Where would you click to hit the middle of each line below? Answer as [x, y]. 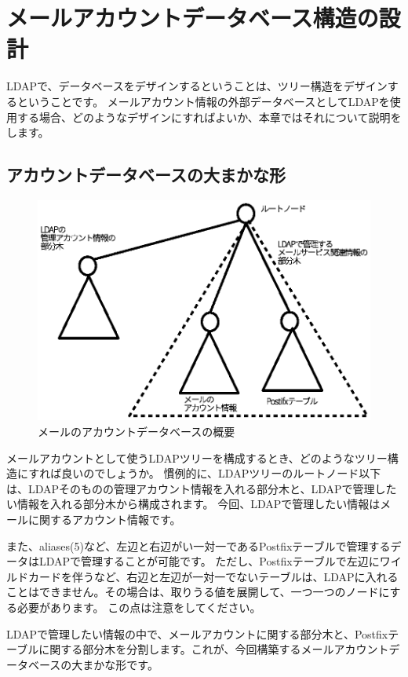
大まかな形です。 [115, 664]
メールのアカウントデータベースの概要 [137, 432]
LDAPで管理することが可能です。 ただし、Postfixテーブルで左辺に [209, 561]
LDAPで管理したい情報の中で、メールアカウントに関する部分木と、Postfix [197, 633]
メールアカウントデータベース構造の [193, 18]
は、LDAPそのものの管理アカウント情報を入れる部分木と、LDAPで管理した [202, 488]
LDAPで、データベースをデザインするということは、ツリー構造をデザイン [197, 86]
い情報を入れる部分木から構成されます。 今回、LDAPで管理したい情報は [193, 504]
